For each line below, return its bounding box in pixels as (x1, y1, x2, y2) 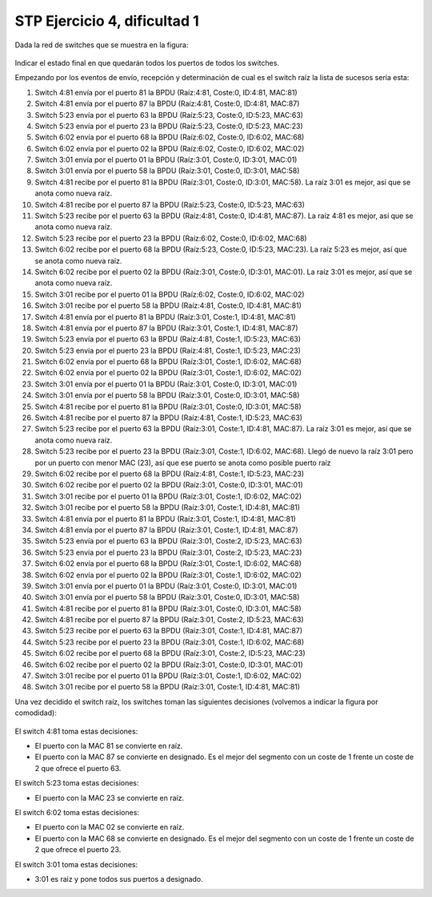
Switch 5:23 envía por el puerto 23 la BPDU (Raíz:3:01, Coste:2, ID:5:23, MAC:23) (34, 547, 302, 557)
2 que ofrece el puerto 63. (34, 763, 122, 773)
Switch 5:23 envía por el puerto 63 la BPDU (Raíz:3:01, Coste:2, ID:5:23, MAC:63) (34, 536, 303, 546)
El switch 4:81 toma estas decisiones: (14, 726, 138, 736)
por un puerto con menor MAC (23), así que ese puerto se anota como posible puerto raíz (34, 458, 331, 467)
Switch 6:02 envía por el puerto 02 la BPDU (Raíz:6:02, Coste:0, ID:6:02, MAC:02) (34, 143, 305, 153)
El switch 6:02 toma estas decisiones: (14, 807, 140, 817)
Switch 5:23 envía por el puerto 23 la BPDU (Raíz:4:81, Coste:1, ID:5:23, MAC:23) (34, 345, 302, 355)
